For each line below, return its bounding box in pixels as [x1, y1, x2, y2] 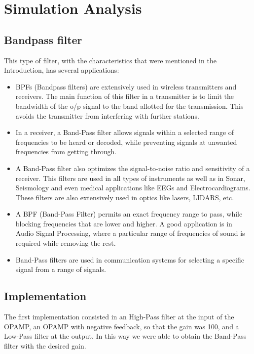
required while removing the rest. [15, 238, 116, 248]
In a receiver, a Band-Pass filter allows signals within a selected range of [15, 127, 234, 137]
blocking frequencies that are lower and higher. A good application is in [15, 218, 232, 228]
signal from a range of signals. [15, 264, 106, 274]
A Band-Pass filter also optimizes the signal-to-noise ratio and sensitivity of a [15, 163, 250, 173]
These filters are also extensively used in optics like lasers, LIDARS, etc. [15, 192, 234, 202]
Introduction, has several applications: [4, 65, 119, 75]
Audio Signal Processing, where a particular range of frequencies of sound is [15, 228, 245, 238]
